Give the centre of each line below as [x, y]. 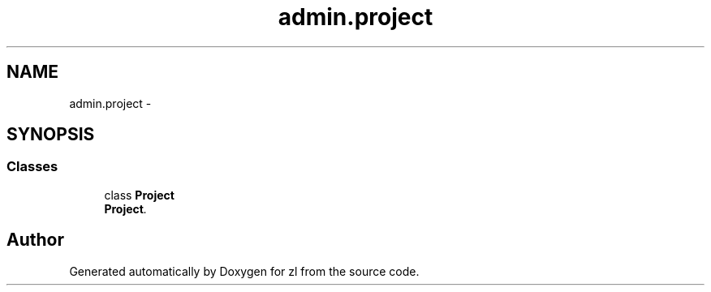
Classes [32, 167]
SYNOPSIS [51, 135]
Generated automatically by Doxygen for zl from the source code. [244, 271]
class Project [139, 195]
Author [35, 240]
